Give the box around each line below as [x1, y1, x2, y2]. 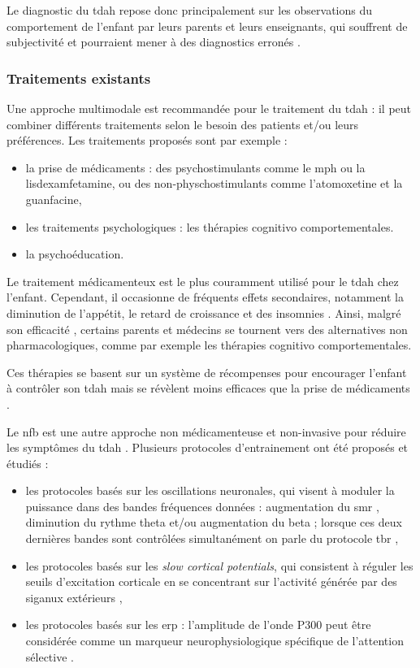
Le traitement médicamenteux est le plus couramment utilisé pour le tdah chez [6, 272, 399, 289]
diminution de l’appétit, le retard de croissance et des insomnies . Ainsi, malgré [6, 304, 401, 321]
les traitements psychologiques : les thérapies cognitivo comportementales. [25, 218, 394, 235]
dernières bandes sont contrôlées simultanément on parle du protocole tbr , [25, 530, 399, 547]
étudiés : [6, 454, 49, 471]
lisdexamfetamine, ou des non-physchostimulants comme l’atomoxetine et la [25, 175, 403, 192]
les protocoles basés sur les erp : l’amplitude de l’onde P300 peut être [25, 616, 371, 633]
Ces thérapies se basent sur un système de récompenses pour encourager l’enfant [6, 363, 407, 380]
